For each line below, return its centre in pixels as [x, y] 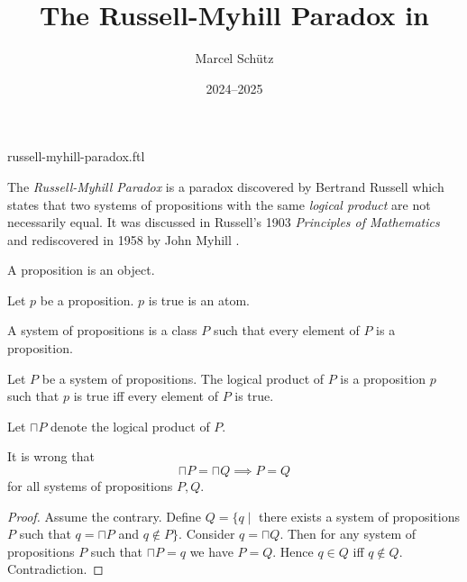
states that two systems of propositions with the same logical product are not [219, 204]
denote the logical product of [130, 426]
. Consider [207, 534]
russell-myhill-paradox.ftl [76, 156]
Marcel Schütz [234, 58]
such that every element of [286, 330]
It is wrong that [51, 456]
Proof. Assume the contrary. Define [105, 516]
